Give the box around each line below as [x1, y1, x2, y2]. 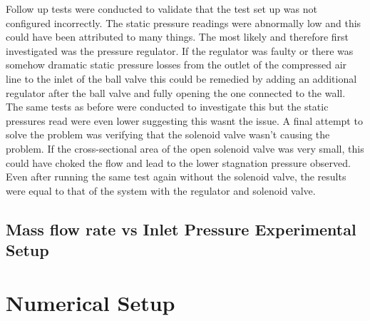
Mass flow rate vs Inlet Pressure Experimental [6, 218, 356, 240]
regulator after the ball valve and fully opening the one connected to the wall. [6, 85, 346, 100]
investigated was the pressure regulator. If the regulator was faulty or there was [6, 43, 354, 58]
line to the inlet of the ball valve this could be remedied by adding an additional [6, 71, 357, 86]
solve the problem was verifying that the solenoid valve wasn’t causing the [6, 127, 330, 142]
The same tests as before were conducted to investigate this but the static [6, 99, 329, 114]
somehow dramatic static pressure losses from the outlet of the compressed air [6, 57, 347, 72]
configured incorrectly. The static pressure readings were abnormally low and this [6, 15, 361, 30]
